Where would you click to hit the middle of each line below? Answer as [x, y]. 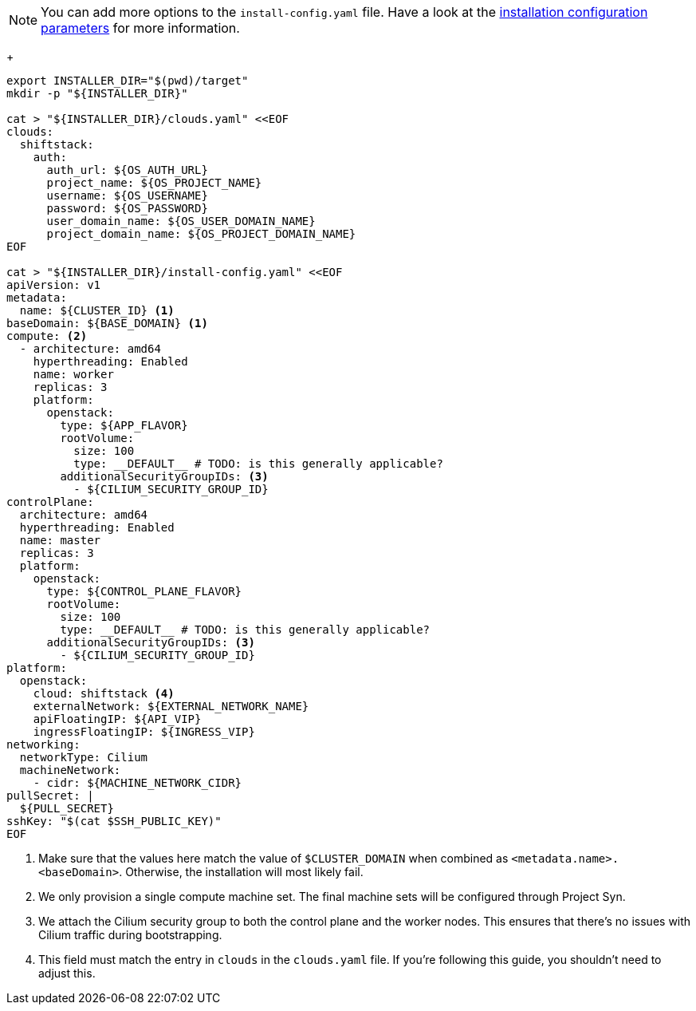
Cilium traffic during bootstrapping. [130, 935]
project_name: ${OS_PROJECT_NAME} [154, 183]
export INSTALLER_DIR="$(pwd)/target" [128, 81]
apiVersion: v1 [54, 285]
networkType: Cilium [84, 757]
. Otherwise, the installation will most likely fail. [241, 872]
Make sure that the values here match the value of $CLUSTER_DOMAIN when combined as [273, 858]
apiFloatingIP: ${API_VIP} [117, 719]
